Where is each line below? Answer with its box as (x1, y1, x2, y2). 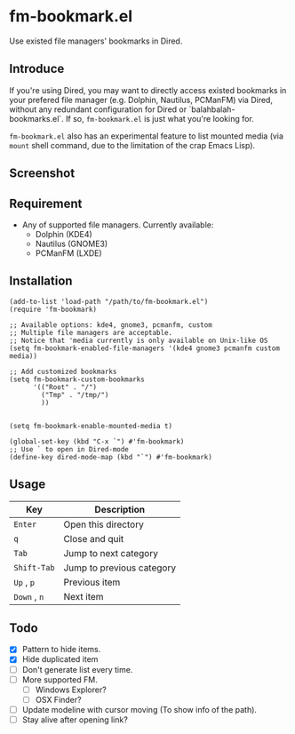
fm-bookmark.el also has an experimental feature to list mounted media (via (9, 131, 284, 141)
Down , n (13, 590, 44, 602)
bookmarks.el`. (9, 113, 64, 124)
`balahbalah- (188, 104, 235, 115)
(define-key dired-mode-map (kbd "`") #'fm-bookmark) (9, 452, 213, 461)
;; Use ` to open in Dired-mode (9, 444, 129, 454)
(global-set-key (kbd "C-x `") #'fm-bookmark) (9, 437, 185, 446)
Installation (9, 274, 73, 289)
